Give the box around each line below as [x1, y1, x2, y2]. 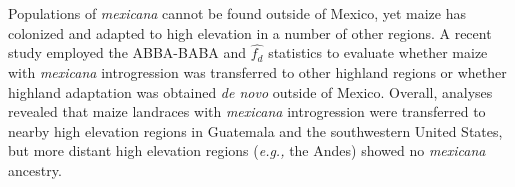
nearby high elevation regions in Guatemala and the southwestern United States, [8, 120, 503, 141]
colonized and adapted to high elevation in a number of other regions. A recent [8, 22, 492, 43]
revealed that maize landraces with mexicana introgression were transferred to [8, 101, 486, 122]
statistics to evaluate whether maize [268, 42, 488, 63]
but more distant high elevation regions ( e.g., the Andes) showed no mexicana [8, 140, 486, 161]
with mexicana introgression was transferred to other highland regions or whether [8, 62, 507, 82]
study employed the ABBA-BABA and [8, 42, 247, 63]
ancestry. [8, 159, 62, 180]
